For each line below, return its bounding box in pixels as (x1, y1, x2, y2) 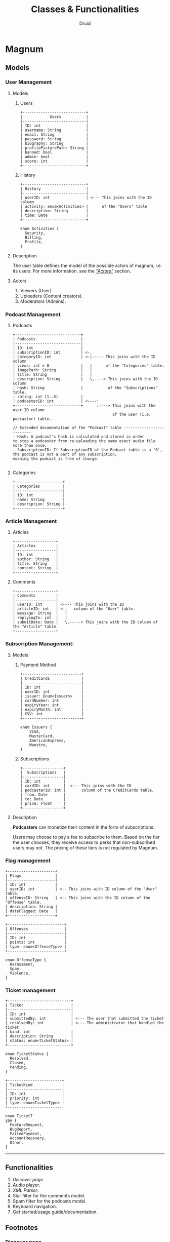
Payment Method (20, 662, 56, 668)
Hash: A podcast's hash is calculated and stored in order (17, 434, 145, 439)
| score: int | (20, 159, 89, 164)
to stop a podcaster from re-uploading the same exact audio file (12, 438, 156, 444)
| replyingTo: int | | (12, 615, 67, 620)
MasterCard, (29, 733, 55, 739)
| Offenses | (5, 926, 67, 931)
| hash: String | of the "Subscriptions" (12, 385, 158, 391)
